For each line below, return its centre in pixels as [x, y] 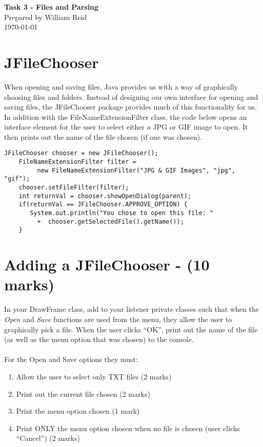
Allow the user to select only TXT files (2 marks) [94, 376]
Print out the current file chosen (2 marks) [83, 393]
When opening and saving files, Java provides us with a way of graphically [121, 86]
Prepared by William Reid [46, 17]
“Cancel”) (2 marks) [48, 438]
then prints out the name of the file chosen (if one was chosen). [103, 136]
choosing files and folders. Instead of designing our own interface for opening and [131, 97]
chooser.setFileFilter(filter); [74, 188]
